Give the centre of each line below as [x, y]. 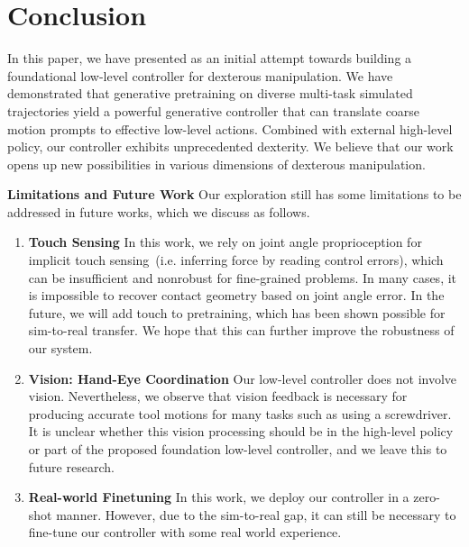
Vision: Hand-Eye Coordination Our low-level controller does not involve [243, 378]
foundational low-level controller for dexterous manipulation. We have [200, 75]
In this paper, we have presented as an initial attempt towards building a [210, 58]
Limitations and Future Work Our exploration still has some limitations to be [234, 194]
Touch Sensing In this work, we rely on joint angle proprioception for [225, 242]
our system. [60, 348]
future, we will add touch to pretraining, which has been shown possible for [237, 312]
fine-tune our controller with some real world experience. [185, 532]
